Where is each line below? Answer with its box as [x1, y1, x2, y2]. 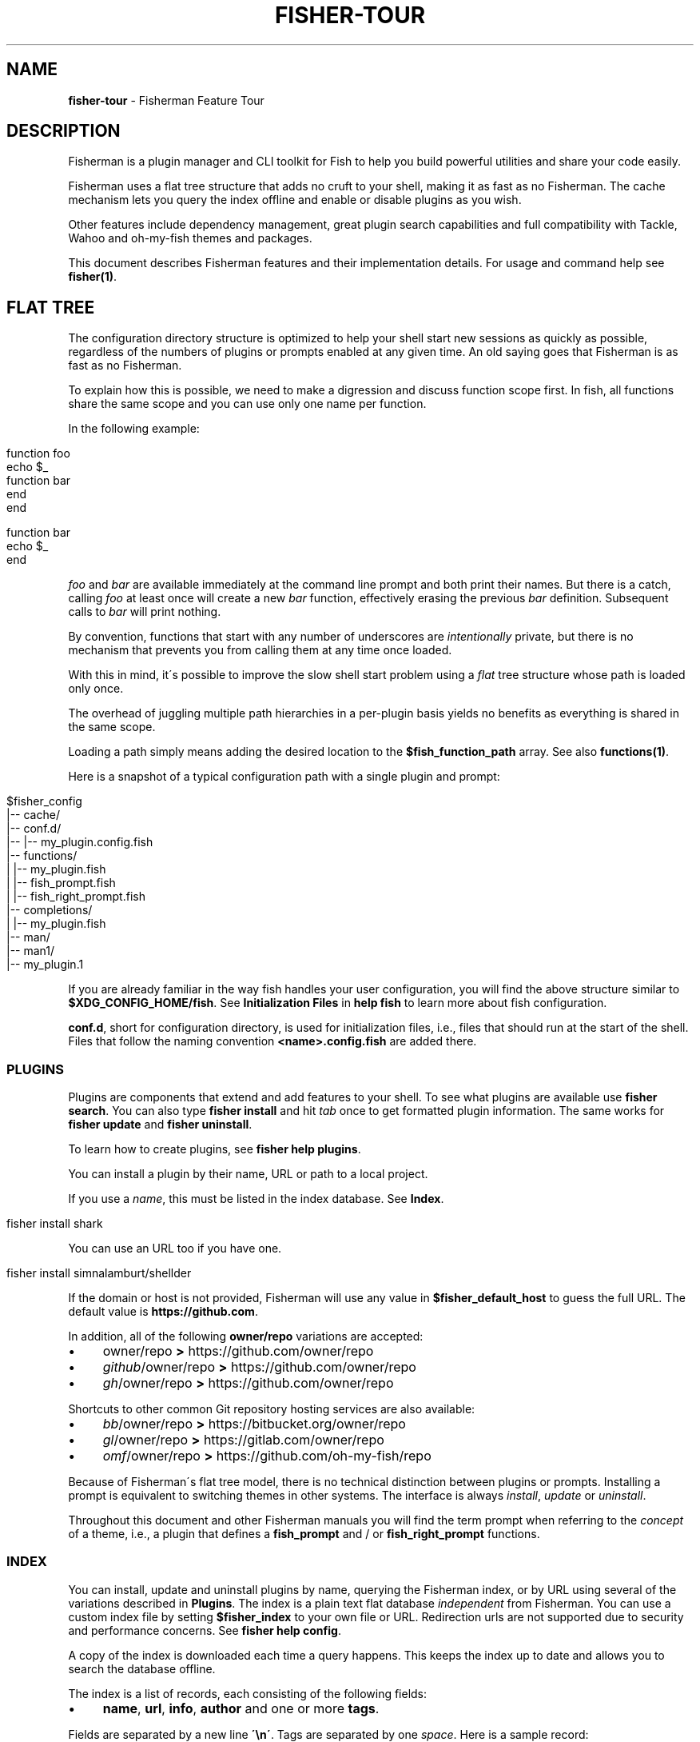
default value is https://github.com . [68, 1305, 258, 1319]
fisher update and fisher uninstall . [68, 1117, 253, 1132]
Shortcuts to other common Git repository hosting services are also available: [68, 1402, 475, 1416]
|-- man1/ [6, 944, 55, 958]
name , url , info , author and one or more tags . [102, 1700, 380, 1716]
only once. [68, 681, 124, 696]
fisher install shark [6, 1217, 103, 1231]
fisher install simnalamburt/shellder [6, 1266, 192, 1281]
